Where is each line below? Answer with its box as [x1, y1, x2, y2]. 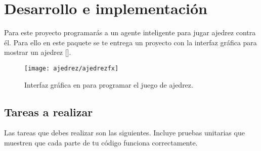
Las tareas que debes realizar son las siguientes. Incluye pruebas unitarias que [4, 127, 245, 138]
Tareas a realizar [4, 104, 93, 119]
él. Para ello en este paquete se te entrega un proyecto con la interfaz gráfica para [4, 37, 257, 47]
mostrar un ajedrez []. [4, 47, 71, 57]
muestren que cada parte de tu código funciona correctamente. [4, 137, 198, 147]
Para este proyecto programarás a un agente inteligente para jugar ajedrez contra [4, 27, 256, 38]
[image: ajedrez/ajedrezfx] [24, 64, 119, 72]
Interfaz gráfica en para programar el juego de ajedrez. [24, 79, 193, 90]
